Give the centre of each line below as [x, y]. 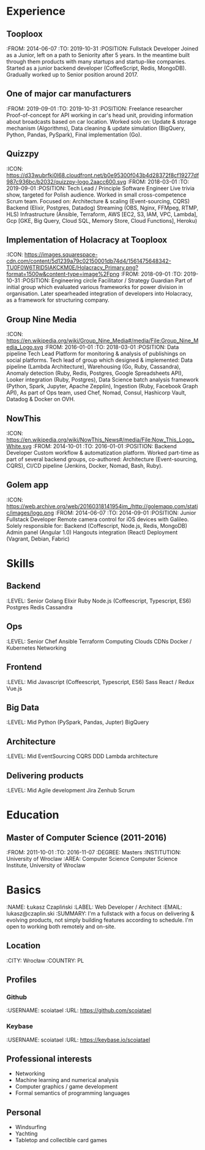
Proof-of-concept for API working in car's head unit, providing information [100, 115]
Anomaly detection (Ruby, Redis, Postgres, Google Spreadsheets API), [95, 373]
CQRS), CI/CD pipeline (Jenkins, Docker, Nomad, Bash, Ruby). [85, 466]
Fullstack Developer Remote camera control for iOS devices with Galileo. [98, 519]
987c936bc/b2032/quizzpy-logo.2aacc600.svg [66, 181]
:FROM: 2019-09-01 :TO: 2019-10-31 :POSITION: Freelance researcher [95, 108]
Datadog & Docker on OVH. [41, 399]
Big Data [23, 708]
